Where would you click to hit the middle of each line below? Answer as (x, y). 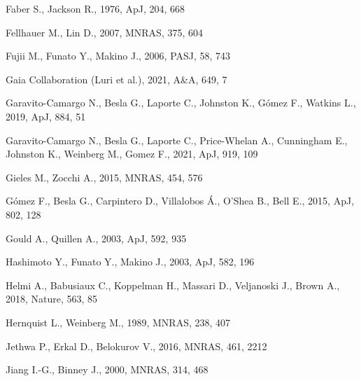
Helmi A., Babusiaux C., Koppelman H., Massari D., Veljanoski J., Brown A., (173, 285)
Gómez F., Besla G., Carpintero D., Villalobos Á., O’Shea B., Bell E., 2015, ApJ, (180, 201)
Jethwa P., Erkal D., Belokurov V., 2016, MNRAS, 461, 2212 (136, 346)
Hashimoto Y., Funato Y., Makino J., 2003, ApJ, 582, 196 (130, 262)
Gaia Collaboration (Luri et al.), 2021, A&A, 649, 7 (116, 79)
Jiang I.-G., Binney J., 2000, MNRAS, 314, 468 (107, 369)
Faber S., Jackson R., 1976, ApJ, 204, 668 (95, 8)
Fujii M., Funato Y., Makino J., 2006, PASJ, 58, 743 (118, 56)
